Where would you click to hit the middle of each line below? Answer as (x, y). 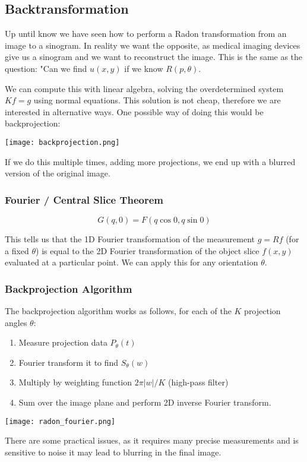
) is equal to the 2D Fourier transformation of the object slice (148, 250)
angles (16, 322)
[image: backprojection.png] (62, 142)
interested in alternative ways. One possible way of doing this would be (134, 111)
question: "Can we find (46, 68)
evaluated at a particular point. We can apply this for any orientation (132, 262)
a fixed (17, 250)
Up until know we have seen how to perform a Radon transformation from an (146, 34)
